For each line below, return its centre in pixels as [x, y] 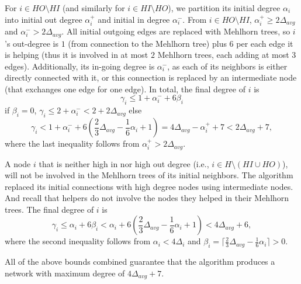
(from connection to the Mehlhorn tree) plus [147, 43]
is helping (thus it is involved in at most [77, 55]
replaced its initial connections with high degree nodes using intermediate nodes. [149, 186]
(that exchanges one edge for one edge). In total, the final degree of [125, 89]
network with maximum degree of [65, 273]
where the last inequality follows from [72, 143]
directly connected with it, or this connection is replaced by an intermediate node [151, 77]
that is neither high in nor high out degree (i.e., [124, 163]
